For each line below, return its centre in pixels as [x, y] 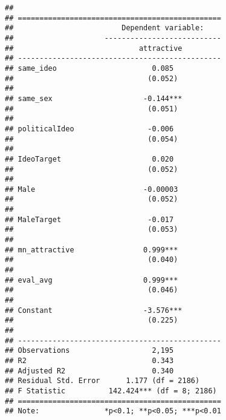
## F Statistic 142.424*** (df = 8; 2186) [111, 391]
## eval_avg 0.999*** [92, 280]
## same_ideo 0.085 [89, 68]
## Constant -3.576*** [94, 310]
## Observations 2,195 [89, 351]
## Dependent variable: [105, 28]
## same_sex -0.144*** [94, 98]
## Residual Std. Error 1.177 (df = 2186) [102, 381]
